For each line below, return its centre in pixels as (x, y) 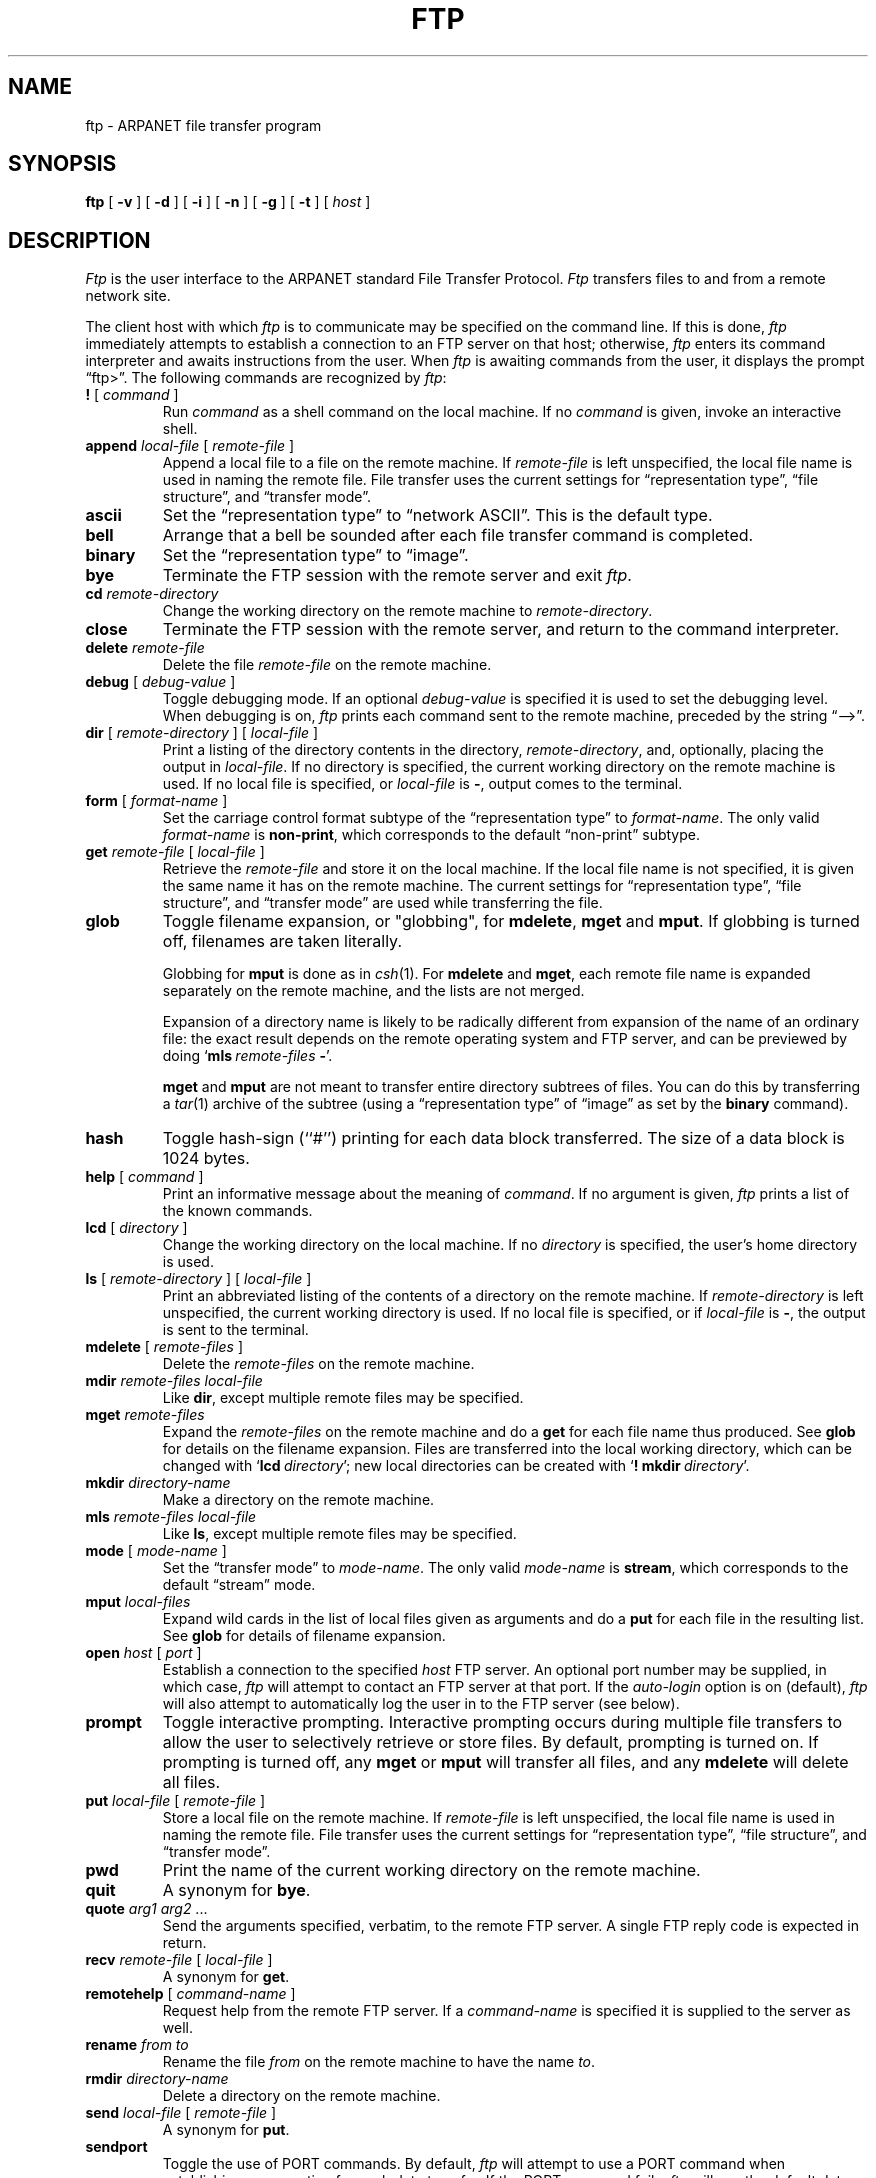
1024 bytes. (206, 1158)
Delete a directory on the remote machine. (301, 2096)
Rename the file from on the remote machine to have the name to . (379, 2062)
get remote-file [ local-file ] (175, 852)
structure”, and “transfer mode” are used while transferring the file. (382, 903)
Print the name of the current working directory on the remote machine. (431, 1870)
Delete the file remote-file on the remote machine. (327, 665)
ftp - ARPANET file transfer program (203, 125)
